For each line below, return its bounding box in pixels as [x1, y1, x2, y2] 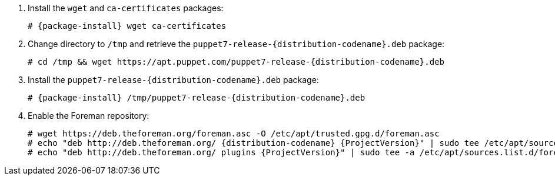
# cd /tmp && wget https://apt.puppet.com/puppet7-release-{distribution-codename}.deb [28, 57, 445, 66]
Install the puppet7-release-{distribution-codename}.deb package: [28, 75, 319, 85]
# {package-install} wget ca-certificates [28, 21, 227, 31]
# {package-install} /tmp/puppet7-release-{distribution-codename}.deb [28, 93, 365, 102]
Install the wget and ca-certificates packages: [28, 3, 224, 13]
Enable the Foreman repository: [28, 111, 149, 121]
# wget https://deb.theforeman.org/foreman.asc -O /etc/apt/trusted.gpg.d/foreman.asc [28, 129, 440, 138]
